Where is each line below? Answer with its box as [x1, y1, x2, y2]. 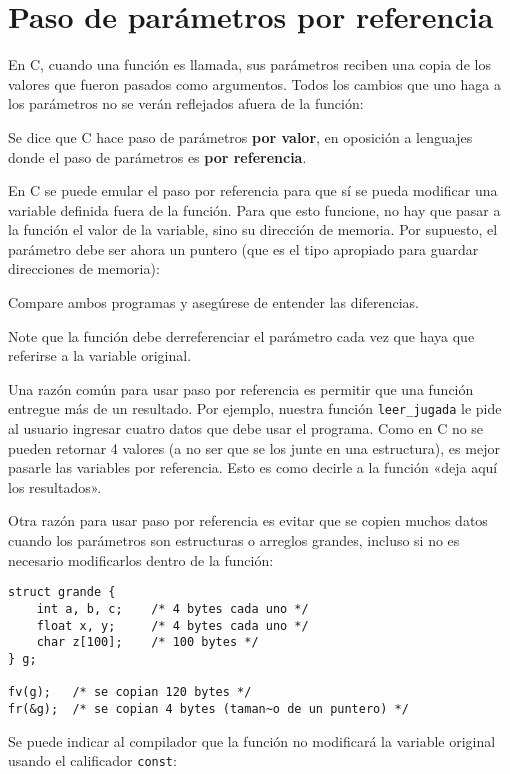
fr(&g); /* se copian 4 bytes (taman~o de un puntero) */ [8, 701, 409, 716]
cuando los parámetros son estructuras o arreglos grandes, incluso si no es [8, 530, 460, 551]
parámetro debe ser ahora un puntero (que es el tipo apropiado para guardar [8, 238, 479, 259]
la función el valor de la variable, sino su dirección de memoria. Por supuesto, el [8, 219, 498, 240]
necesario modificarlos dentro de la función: [8, 549, 274, 570]
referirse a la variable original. [8, 345, 192, 366]
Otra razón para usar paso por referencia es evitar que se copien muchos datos [8, 510, 488, 531]
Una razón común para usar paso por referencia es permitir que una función [8, 378, 474, 399]
